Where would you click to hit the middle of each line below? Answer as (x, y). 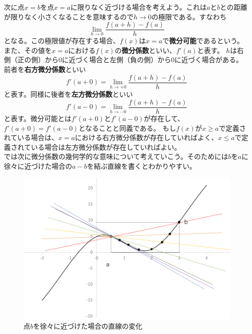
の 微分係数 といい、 (145, 50)
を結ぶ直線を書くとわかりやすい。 (142, 166)
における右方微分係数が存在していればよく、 (146, 137)
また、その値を (28, 50)
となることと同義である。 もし (127, 128)
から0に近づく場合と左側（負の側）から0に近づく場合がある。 (144, 60)
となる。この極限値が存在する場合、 (62, 41)
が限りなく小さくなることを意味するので (69, 16)
